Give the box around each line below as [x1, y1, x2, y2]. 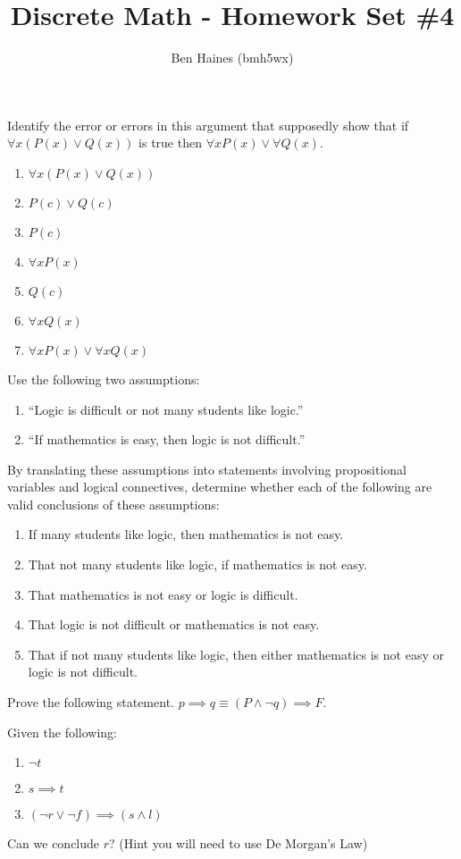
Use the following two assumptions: [7, 369, 200, 388]
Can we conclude [7, 834, 100, 853]
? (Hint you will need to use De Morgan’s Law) [109, 834, 368, 853]
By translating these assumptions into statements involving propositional [7, 459, 407, 478]
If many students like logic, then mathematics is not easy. [28, 525, 344, 543]
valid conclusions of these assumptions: [7, 494, 220, 513]
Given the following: [7, 722, 118, 741]
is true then [138, 133, 202, 152]
